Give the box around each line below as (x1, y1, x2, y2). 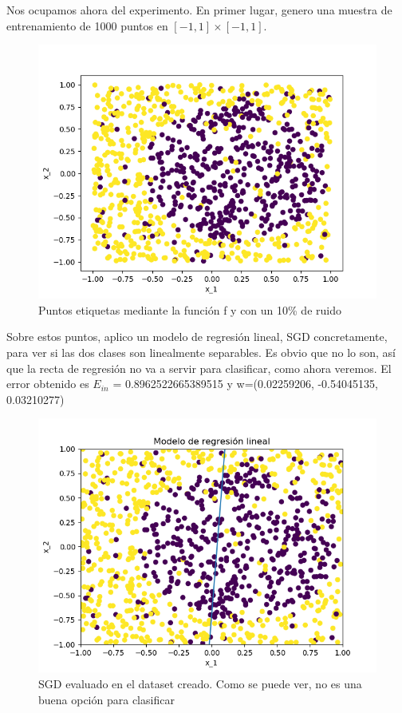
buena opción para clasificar (38, 691, 175, 707)
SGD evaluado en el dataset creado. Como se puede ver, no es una (38, 675, 362, 691)
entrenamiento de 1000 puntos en (6, 17, 168, 34)
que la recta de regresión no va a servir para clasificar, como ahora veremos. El (6, 359, 392, 376)
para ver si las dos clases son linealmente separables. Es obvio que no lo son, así (6, 343, 396, 360)
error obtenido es (6, 375, 89, 392)
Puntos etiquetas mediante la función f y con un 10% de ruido (38, 301, 341, 318)
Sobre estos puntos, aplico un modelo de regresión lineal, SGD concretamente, (6, 328, 388, 345)
